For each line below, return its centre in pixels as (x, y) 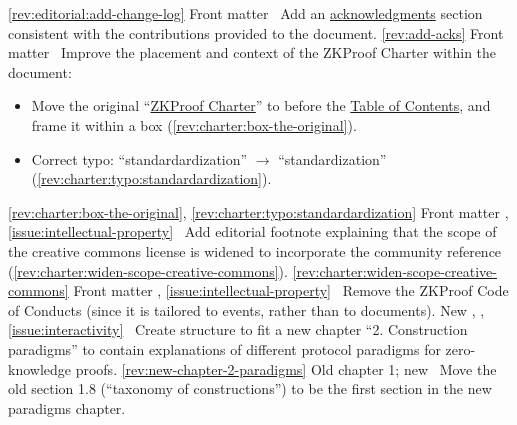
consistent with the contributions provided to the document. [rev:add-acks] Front (256, 32)
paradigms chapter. (67, 407)
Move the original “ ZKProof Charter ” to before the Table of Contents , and (261, 105)
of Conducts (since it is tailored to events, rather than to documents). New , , (246, 309)
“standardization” (332, 158)
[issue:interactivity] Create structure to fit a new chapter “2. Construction (238, 329)
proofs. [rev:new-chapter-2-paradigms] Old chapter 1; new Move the (286, 368)
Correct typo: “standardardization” (139, 158)
